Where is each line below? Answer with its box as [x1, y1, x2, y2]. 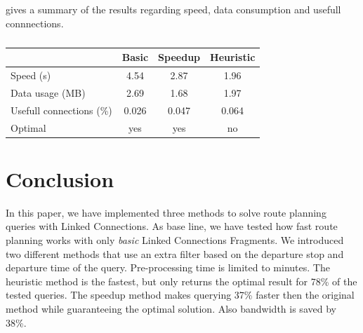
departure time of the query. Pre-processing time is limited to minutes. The [6, 260, 330, 275]
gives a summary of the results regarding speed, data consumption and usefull [6, 2, 341, 16]
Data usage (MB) [11, 85, 86, 100]
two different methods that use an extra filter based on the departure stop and [6, 246, 344, 261]
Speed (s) [11, 68, 51, 83]
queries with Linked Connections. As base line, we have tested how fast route [6, 219, 338, 233]
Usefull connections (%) [11, 102, 112, 117]
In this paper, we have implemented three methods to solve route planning [6, 205, 326, 219]
